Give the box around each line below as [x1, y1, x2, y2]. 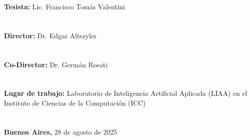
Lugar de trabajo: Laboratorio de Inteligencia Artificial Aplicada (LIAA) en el [4, 88, 248, 98]
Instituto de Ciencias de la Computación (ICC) [4, 97, 146, 108]
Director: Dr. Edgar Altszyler [4, 30, 97, 40]
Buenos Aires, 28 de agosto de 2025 [4, 126, 117, 137]
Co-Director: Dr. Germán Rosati [4, 59, 108, 69]
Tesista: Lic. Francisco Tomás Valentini [4, 1, 125, 11]
